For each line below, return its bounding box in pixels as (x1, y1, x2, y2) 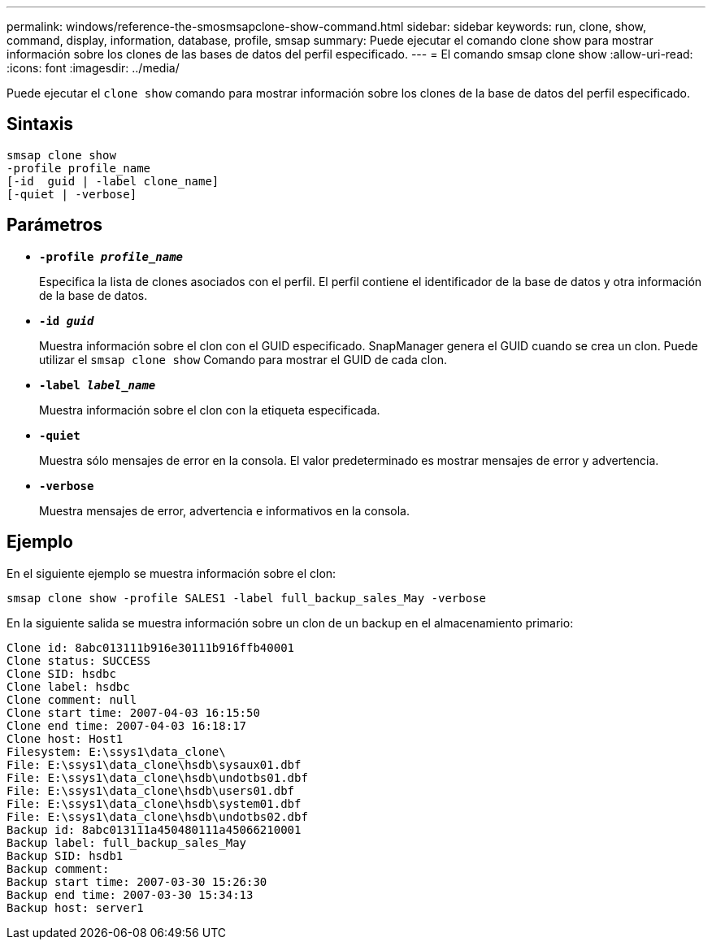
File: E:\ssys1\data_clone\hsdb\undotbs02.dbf (7, 809, 308, 823)
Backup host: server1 (7, 900, 144, 914)
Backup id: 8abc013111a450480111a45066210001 (7, 822, 302, 836)
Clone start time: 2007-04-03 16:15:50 (7, 705, 260, 719)
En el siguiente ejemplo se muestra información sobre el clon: (7, 566, 336, 580)
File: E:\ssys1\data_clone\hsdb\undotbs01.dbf (7, 770, 308, 784)
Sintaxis (7, 114, 74, 135)
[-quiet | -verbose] (7, 187, 137, 201)
